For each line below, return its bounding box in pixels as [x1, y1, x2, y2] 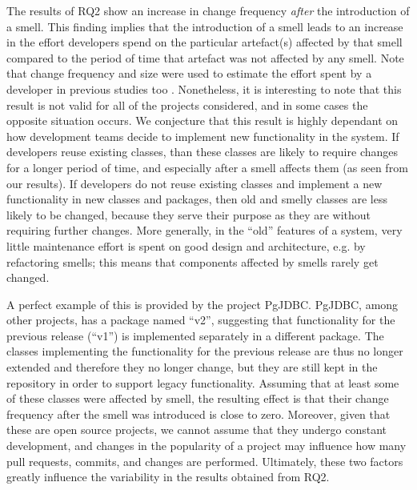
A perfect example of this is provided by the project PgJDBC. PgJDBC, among [6, 295, 399, 312]
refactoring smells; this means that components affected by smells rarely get [6, 253, 379, 270]
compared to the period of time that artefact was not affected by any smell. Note [6, 49, 404, 66]
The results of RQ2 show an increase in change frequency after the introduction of [6, 2, 410, 18]
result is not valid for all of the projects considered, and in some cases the [6, 96, 368, 113]
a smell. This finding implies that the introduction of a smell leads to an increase [6, 18, 403, 34]
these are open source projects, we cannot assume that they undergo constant [6, 421, 387, 438]
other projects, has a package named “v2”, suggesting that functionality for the [6, 311, 395, 328]
